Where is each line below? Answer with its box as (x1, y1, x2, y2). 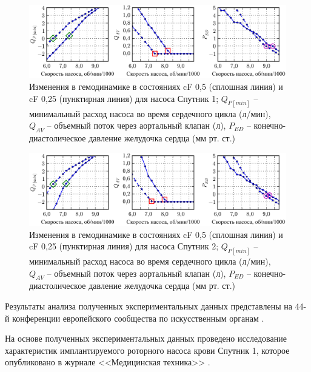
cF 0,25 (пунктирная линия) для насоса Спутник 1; (29, 92, 219, 104)
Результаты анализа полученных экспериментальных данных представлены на (5, 300, 292, 313)
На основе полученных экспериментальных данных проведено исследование (5, 332, 287, 345)
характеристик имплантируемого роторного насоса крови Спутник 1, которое (5, 343, 290, 356)
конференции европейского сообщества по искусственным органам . (12, 311, 264, 324)
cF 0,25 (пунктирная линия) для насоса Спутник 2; (29, 240, 219, 252)
